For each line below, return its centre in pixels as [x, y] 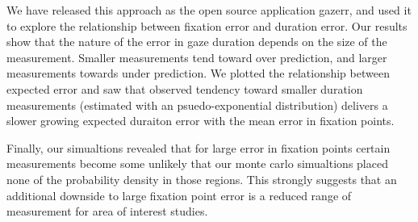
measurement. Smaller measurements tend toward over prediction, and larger [197, 57]
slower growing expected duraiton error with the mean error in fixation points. [201, 121]
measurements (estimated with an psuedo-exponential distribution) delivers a [197, 105]
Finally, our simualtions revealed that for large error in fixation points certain [199, 147]
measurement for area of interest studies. [107, 211]
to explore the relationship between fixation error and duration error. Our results [207, 25]
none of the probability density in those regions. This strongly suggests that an [202, 179]
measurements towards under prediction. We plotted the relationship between [198, 73]
